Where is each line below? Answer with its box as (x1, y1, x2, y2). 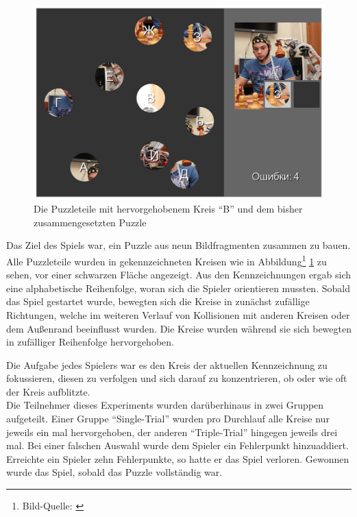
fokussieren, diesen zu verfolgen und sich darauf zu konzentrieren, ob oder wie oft (6, 371, 347, 385)
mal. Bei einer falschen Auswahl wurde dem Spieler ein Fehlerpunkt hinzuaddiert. (6, 438, 349, 453)
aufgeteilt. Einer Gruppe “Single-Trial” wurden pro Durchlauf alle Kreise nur (6, 411, 330, 426)
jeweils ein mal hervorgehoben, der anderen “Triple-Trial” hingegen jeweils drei (6, 424, 338, 439)
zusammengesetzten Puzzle (34, 215, 147, 229)
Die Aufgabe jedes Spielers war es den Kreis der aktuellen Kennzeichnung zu (6, 357, 328, 372)
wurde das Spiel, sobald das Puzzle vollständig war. (6, 465, 223, 479)
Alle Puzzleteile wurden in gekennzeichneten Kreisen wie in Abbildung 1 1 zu (6, 252, 327, 268)
